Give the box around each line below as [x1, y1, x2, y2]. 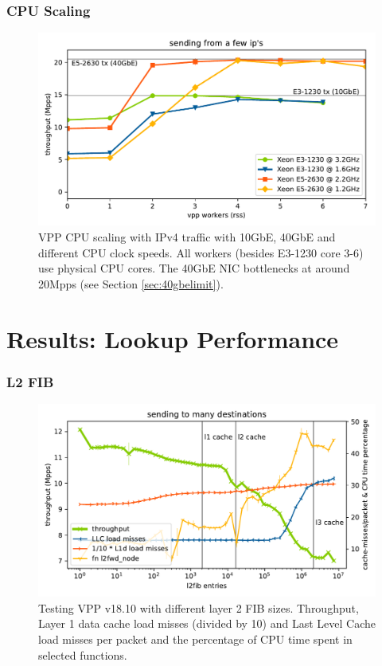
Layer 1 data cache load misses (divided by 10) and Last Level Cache [38, 615, 376, 632]
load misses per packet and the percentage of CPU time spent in [38, 631, 353, 647]
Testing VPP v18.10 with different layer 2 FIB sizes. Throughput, [38, 599, 359, 616]
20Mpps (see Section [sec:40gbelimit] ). [38, 275, 224, 292]
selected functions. [38, 646, 127, 663]
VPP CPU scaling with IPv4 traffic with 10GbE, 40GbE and [38, 229, 336, 245]
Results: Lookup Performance [6, 322, 339, 355]
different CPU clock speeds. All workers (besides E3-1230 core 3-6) [38, 244, 364, 261]
